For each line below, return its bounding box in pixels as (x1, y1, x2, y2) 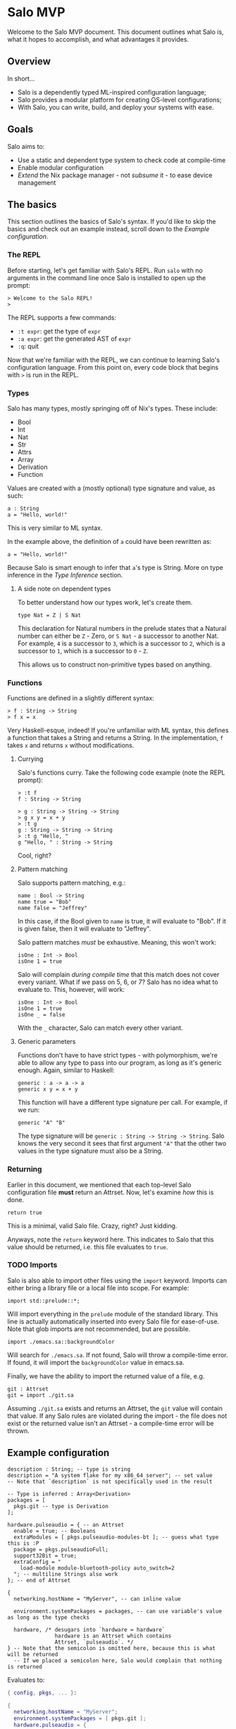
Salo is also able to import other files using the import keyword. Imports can (7, 1276, 228, 1285)
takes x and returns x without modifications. (7, 741, 135, 750)
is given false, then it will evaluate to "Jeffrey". (17, 925, 151, 933)
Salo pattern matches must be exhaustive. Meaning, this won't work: (17, 938, 217, 947)
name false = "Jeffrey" (17, 904, 88, 912)
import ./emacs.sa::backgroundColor (7, 1338, 115, 1345)
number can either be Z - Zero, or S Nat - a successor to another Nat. (17, 631, 219, 640)
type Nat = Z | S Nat (17, 612, 81, 619)
